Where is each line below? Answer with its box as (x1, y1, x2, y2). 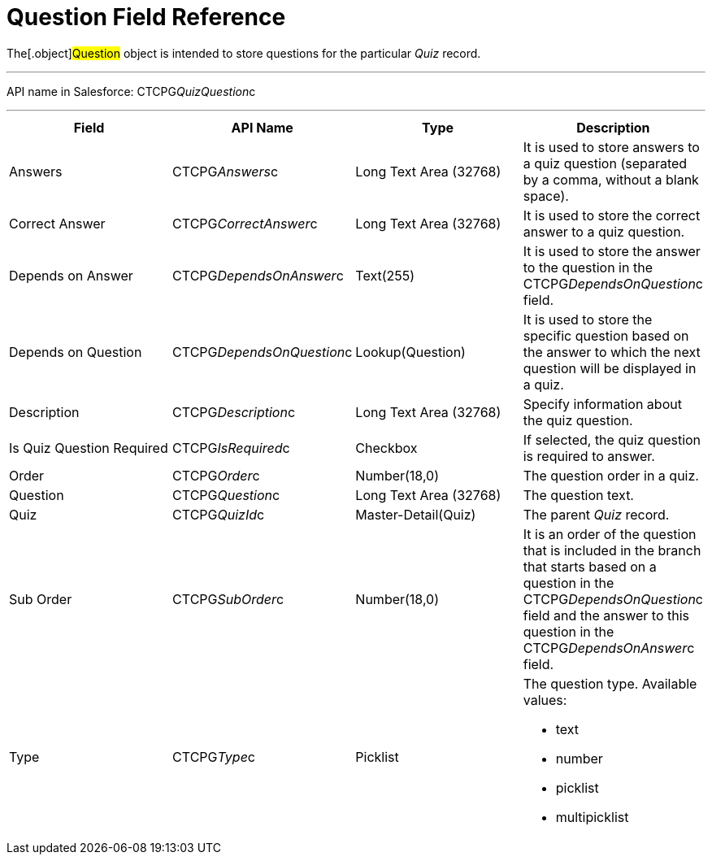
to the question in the (523, 259, 653, 276)
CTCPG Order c (172, 467, 260, 484)
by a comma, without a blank (523, 171, 699, 188)
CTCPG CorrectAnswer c (172, 215, 318, 232)
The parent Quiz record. (523, 506, 670, 523)
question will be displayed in (523, 359, 697, 376)
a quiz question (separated (523, 154, 688, 172)
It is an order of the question (523, 525, 697, 542)
